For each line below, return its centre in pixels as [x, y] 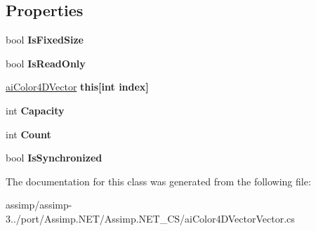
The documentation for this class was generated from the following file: [158, 181]
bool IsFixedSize [45, 40]
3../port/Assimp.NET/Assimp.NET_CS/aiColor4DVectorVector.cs [150, 218]
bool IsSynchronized [54, 158]
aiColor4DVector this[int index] [77, 87]
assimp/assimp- [39, 205]
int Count [28, 134]
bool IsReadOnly [46, 63]
